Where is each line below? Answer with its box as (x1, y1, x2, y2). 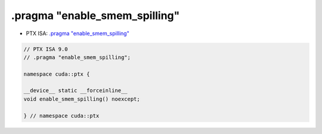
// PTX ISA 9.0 (23, 45, 68, 52)
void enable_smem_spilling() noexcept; (23, 95, 140, 102)
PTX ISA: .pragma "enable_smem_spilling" (26, 30, 129, 37)
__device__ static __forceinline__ (23, 87, 128, 94)
